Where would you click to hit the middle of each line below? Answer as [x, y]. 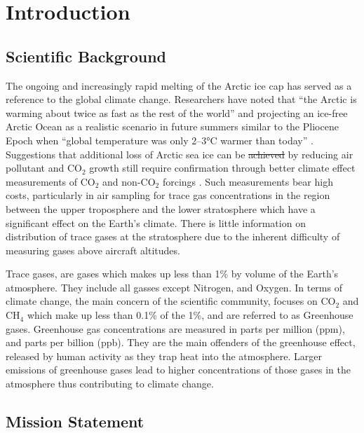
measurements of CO [50, 181]
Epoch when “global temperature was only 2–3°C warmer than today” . [160, 140]
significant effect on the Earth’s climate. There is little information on [156, 222]
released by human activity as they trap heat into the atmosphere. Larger [164, 356]
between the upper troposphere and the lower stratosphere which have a [161, 208]
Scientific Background [86, 56]
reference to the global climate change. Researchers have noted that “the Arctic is [181, 99]
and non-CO [129, 181]
